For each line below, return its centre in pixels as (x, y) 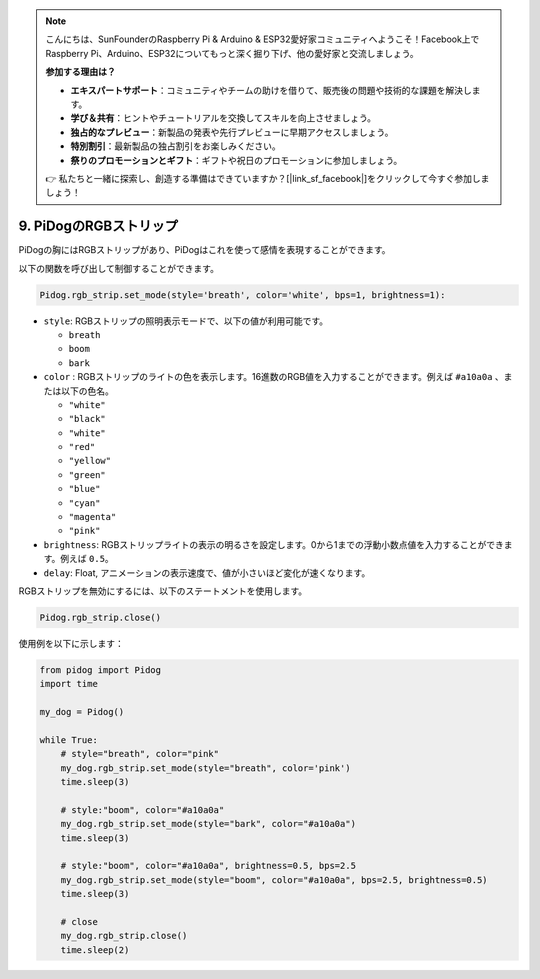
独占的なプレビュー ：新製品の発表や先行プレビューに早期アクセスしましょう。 (232, 132)
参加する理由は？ (80, 72)
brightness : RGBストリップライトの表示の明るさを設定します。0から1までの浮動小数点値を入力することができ (274, 544)
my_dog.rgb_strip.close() (124, 936)
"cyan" (84, 503)
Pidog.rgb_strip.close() (100, 617)
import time (69, 684)
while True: (69, 739)
